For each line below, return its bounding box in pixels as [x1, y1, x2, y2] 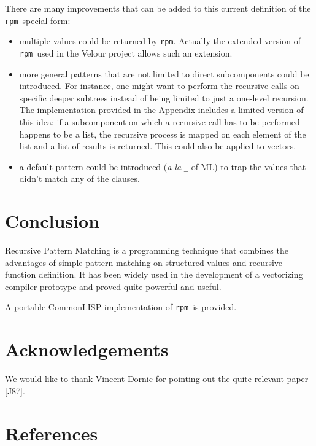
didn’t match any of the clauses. [19, 172, 140, 185]
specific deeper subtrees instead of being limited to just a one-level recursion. [19, 91, 309, 104]
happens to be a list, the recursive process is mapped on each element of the [19, 127, 306, 140]
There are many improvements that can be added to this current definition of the [5, 2, 311, 14]
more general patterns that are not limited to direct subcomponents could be [19, 67, 309, 80]
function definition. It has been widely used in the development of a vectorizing [5, 268, 303, 281]
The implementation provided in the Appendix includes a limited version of [19, 103, 304, 116]
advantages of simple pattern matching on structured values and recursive [5, 256, 283, 268]
